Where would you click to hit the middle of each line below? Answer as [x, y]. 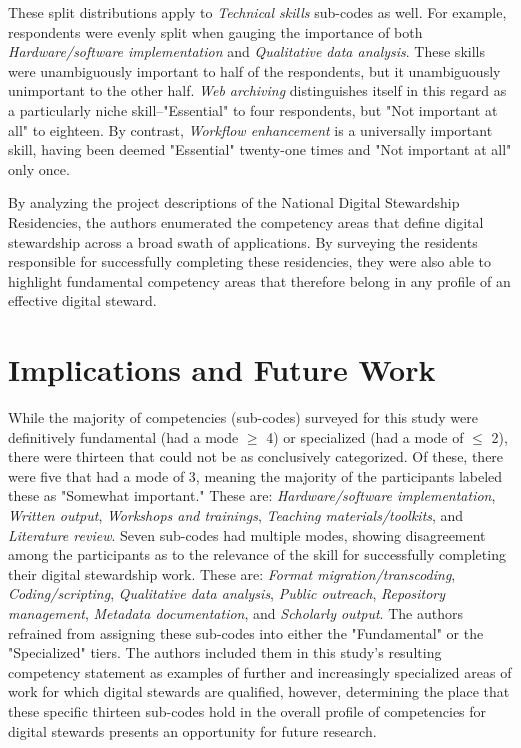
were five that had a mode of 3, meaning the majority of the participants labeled [255, 475]
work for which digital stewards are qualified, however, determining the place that [259, 691]
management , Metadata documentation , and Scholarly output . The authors [235, 612]
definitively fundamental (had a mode [123, 436]
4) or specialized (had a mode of [365, 436]
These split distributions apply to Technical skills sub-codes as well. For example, [257, 12]
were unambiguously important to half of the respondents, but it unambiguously [254, 70]
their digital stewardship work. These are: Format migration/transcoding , [232, 573]
